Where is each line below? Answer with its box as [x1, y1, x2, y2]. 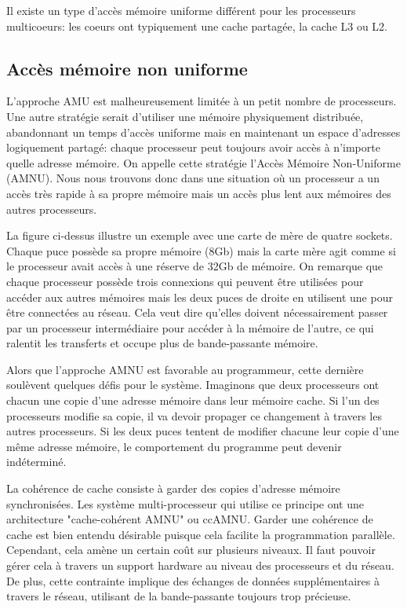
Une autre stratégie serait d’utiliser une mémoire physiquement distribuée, [6, 108, 364, 124]
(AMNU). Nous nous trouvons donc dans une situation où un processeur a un [6, 170, 380, 186]
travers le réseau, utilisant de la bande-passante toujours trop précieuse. [6, 588, 351, 604]
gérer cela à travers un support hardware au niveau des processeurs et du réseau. [6, 557, 394, 574]
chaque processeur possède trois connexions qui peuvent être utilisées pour [6, 273, 364, 289]
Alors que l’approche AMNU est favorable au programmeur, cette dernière [6, 361, 364, 377]
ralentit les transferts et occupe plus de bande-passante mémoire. [6, 335, 318, 351]
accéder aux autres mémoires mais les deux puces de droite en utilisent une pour [6, 288, 393, 305]
